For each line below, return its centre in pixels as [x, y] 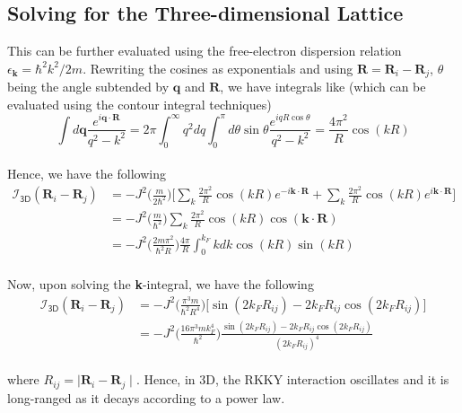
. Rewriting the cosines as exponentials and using [218, 68]
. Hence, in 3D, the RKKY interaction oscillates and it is [292, 379]
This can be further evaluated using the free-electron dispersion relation [205, 51]
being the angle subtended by [88, 87]
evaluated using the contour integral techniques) [139, 104]
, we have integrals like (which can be [323, 87]
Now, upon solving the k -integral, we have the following [161, 283]
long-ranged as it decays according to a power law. [146, 397]
